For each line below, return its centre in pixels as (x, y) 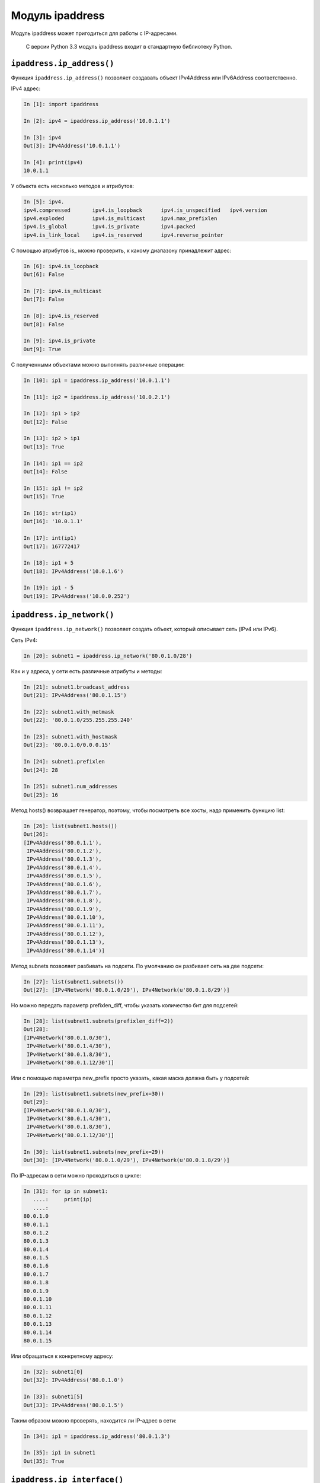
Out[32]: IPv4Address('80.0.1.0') (73, 1380)
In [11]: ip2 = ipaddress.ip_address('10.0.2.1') (97, 397)
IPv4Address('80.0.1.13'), (66, 942)
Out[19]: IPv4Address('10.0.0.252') (77, 596)
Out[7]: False (44, 299)
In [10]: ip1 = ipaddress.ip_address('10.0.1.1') (97, 380)
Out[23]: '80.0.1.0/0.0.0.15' (67, 745)
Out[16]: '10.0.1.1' (53, 521)
